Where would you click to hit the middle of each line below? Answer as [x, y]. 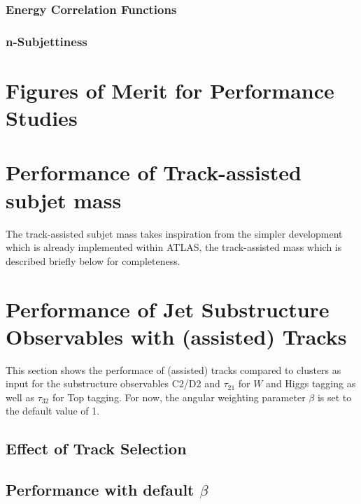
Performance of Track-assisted [154, 172]
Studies [42, 118]
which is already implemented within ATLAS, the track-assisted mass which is [174, 247]
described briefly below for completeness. [93, 260]
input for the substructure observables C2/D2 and [113, 383]
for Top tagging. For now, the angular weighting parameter [179, 397]
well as [20, 397]
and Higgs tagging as [311, 383]
